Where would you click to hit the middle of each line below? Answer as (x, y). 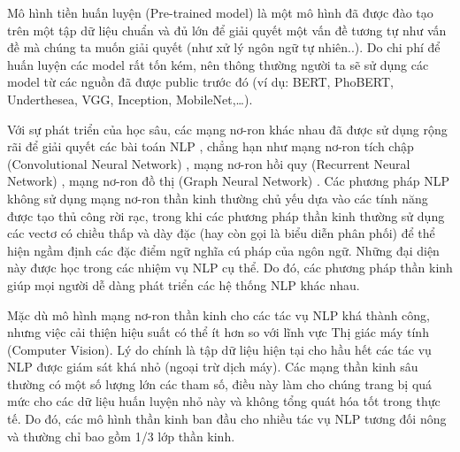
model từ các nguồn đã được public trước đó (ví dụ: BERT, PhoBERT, (201, 82)
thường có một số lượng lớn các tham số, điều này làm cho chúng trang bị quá (220, 383)
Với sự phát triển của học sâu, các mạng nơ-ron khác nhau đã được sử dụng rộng (227, 129)
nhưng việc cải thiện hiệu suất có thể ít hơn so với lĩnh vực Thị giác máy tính (218, 332)
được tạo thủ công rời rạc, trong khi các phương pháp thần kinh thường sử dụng (226, 215)
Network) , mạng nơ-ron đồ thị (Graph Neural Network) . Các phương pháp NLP (229, 181)
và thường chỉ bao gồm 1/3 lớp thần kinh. (121, 436)
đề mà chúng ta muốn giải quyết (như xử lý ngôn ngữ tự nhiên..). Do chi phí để (224, 47)
